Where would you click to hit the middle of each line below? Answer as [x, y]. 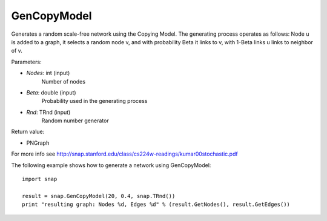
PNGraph [38, 143]
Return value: [28, 132]
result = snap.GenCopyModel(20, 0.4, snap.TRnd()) [99, 196]
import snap [40, 179]
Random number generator [75, 120]
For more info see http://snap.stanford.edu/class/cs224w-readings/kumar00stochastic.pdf [125, 154]
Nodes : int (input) [48, 73]
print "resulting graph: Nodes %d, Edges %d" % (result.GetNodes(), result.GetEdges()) [156, 205]
